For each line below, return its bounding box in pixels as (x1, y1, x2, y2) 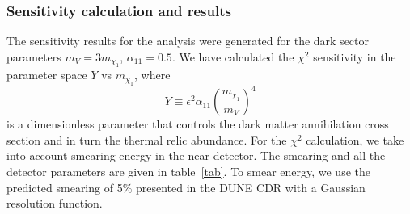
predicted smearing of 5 (6, 178, 123, 195)
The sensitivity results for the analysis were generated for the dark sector (6, 32, 369, 49)
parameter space (6, 66, 87, 83)
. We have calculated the (171, 48, 294, 65)
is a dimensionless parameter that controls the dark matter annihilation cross (6, 115, 389, 132)
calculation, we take (306, 131, 404, 148)
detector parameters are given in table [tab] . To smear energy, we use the (6, 162, 370, 179)
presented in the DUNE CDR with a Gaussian (135, 178, 366, 195)
